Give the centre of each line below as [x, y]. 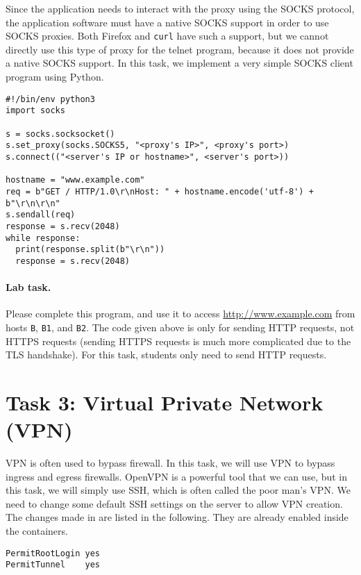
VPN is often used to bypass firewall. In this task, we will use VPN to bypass [170, 463]
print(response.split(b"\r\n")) [90, 250]
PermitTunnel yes [53, 565]
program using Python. [55, 77]
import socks [35, 111]
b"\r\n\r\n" [33, 203]
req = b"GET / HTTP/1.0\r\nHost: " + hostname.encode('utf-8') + [160, 191]
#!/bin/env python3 [50, 99]
